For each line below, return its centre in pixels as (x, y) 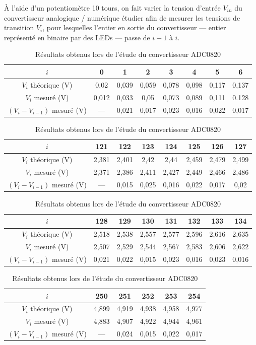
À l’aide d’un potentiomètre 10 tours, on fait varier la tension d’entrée (112, 8)
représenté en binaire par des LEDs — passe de (77, 37)
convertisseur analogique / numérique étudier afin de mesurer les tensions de (122, 17)
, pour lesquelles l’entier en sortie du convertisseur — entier (134, 27)
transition (19, 27)
